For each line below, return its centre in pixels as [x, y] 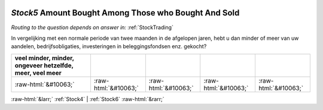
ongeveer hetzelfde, [44, 65]
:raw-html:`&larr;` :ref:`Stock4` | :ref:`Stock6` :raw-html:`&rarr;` [88, 99]
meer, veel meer [38, 73]
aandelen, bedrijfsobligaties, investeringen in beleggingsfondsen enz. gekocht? [109, 46]
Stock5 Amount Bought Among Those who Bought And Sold [125, 13]
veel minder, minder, [44, 58]
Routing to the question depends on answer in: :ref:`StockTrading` [92, 27]
